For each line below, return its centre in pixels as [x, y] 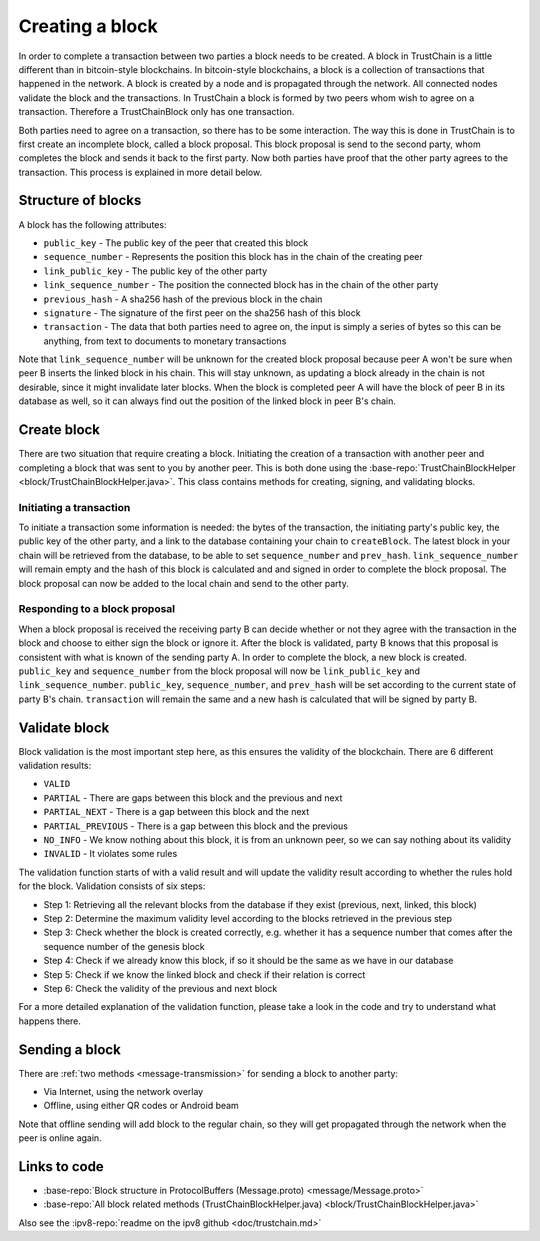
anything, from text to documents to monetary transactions [165, 341]
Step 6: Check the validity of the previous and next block [160, 988]
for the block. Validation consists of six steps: [112, 886]
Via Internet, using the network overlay [123, 1091]
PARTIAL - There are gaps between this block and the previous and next [193, 797]
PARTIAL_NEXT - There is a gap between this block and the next [176, 812]
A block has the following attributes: [92, 224]
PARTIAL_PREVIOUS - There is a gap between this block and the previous [196, 826]
